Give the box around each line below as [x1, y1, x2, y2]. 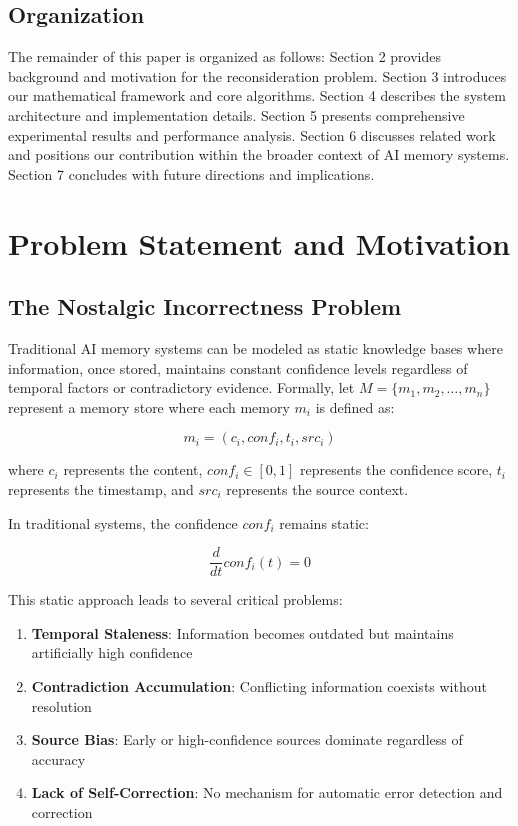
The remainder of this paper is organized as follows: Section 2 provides [8, 46, 442, 67]
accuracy [31, 748, 86, 769]
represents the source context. [226, 478, 409, 499]
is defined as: [315, 396, 395, 417]
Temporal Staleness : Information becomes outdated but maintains [31, 622, 454, 643]
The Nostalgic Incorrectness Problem [8, 291, 402, 322]
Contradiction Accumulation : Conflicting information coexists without [31, 675, 487, 696]
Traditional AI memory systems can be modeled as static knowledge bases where [8, 337, 503, 358]
